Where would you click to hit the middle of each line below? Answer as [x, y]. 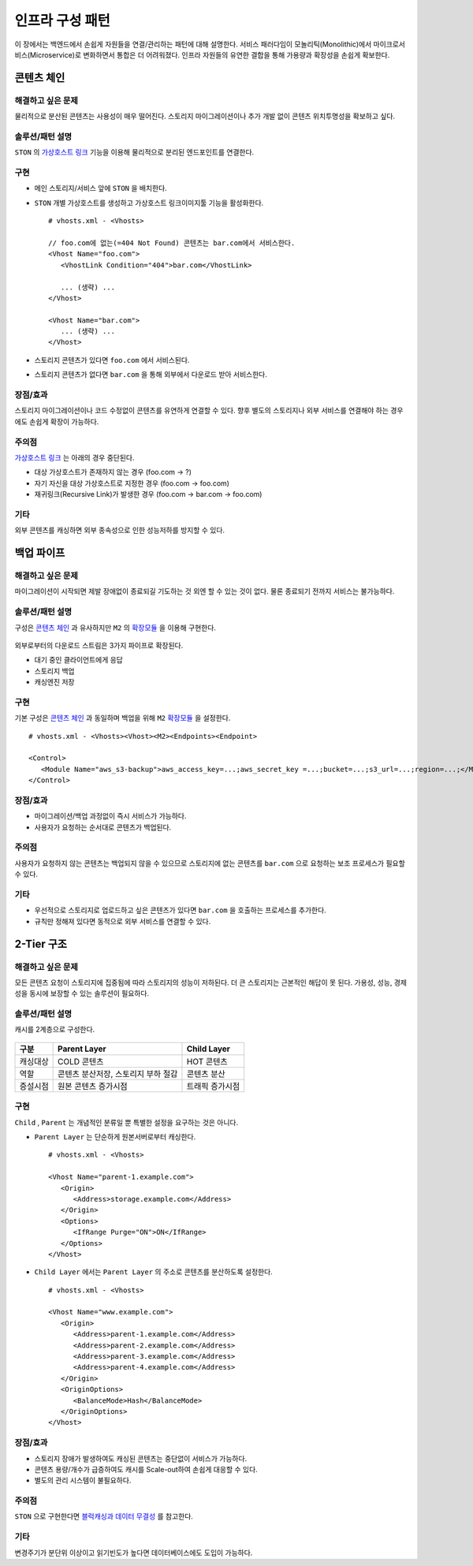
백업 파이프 [40, 553]
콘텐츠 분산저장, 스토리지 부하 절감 [118, 1074]
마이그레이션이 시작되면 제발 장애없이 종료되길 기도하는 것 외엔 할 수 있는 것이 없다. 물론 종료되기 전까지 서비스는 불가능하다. [205, 591]
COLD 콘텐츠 [81, 1061]
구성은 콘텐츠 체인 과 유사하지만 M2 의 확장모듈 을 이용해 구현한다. [115, 628]
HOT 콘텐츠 [207, 1061]
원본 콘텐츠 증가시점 [93, 1086]
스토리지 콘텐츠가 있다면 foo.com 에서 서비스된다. [112, 360]
